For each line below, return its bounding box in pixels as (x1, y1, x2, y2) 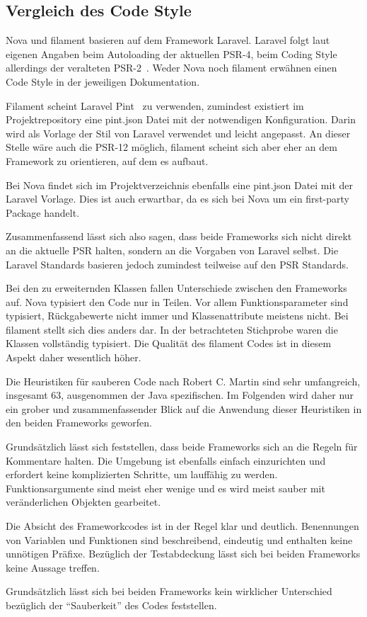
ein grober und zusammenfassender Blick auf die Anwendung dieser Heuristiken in (6, 401, 362, 416)
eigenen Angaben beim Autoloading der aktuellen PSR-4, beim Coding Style (6, 46, 337, 61)
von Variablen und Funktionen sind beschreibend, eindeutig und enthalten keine (6, 532, 353, 547)
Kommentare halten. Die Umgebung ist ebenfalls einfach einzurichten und (6, 453, 326, 468)
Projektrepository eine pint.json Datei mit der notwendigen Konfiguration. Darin (6, 112, 356, 127)
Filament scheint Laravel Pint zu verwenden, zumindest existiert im (6, 98, 304, 113)
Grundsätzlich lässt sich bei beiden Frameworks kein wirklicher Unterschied (6, 584, 332, 599)
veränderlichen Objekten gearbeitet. (6, 494, 161, 509)
